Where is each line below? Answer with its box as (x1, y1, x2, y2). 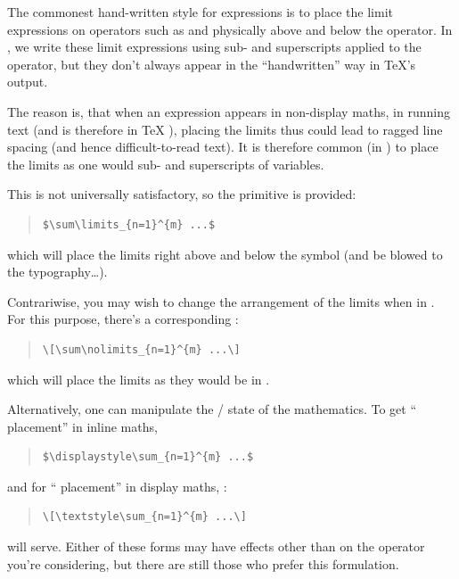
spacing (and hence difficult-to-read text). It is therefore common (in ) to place (7, 137, 439, 156)
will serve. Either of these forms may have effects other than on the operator (7, 537, 425, 556)
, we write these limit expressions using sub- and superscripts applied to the (7, 37, 422, 56)
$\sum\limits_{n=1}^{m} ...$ (42, 218, 216, 231)
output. (7, 72, 48, 91)
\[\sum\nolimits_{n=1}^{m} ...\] (42, 343, 241, 356)
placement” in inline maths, (7, 417, 158, 435)
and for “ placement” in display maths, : (7, 476, 227, 495)
